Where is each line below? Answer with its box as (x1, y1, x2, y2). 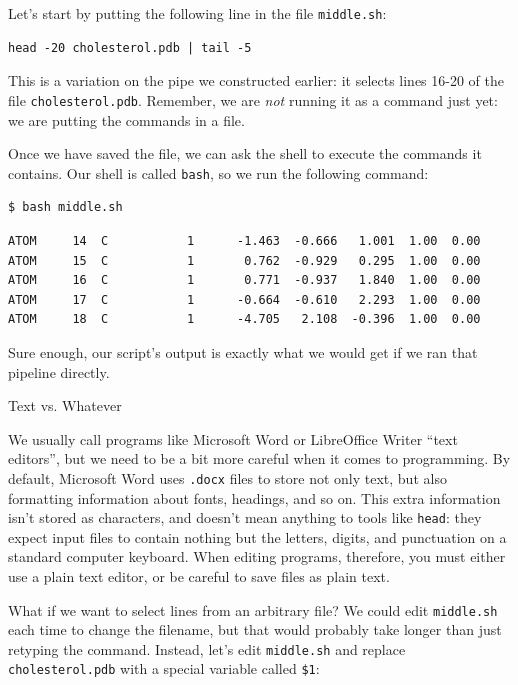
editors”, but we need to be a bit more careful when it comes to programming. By (8, 448, 511, 469)
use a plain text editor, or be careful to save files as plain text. (8, 565, 390, 586)
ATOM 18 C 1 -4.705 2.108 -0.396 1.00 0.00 (8, 312, 481, 327)
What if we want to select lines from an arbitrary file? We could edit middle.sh (8, 599, 498, 620)
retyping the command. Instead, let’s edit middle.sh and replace (8, 638, 406, 659)
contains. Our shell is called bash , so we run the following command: (8, 162, 429, 183)
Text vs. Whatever (8, 395, 122, 416)
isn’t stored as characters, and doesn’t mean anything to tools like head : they (8, 507, 482, 528)
